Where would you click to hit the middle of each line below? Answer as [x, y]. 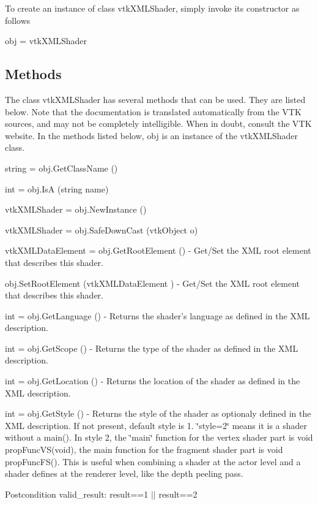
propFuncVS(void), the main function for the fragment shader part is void [144, 450]
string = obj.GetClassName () [61, 168]
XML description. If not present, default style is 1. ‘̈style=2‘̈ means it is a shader [156, 425]
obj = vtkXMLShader [46, 41]
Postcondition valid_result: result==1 [77, 494]
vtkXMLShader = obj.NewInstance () [76, 209]
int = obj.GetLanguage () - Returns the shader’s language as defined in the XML [157, 315]
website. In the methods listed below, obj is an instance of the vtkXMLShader [151, 135]
